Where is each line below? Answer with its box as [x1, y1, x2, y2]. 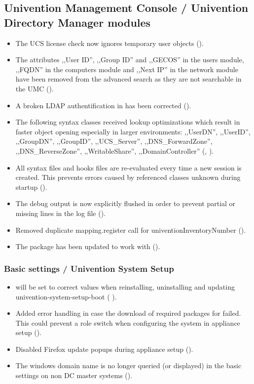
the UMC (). [15, 83, 54, 93]
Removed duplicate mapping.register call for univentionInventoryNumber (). [15, 224, 246, 235]
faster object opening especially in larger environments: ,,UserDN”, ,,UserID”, [15, 126, 251, 136]
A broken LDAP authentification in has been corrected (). [15, 100, 191, 110]
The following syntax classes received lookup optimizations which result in [15, 117, 240, 127]
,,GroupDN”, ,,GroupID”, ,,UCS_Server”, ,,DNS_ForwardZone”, [15, 136, 213, 146]
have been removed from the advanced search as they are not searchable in [15, 74, 242, 84]
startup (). [15, 181, 47, 192]
